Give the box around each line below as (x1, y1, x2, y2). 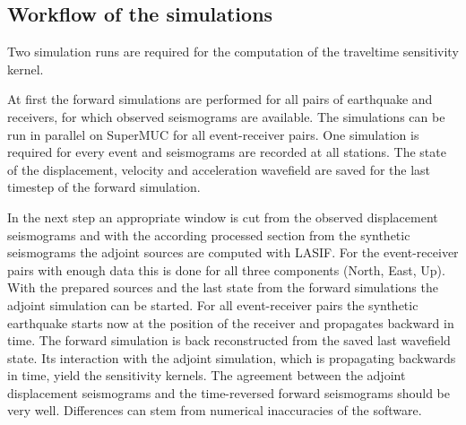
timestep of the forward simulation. (7, 178, 201, 196)
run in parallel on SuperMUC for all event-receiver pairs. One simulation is (7, 125, 419, 143)
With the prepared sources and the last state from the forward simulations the (7, 278, 438, 297)
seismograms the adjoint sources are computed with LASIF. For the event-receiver (7, 243, 459, 262)
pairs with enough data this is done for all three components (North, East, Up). (7, 260, 445, 279)
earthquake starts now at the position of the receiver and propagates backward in (7, 313, 454, 332)
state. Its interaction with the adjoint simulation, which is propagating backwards (7, 348, 456, 367)
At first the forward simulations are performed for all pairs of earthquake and (7, 90, 433, 108)
